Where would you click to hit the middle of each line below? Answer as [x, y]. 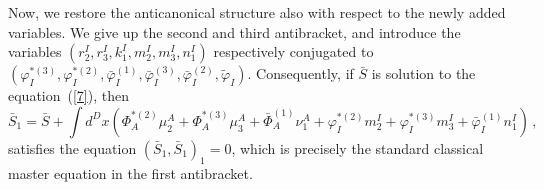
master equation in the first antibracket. [130, 172]
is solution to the [423, 73]
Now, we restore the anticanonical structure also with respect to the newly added [257, 12]
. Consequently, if [300, 73]
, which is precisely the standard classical [357, 147]
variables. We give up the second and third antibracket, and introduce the [234, 31]
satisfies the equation [72, 147]
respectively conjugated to [293, 51]
